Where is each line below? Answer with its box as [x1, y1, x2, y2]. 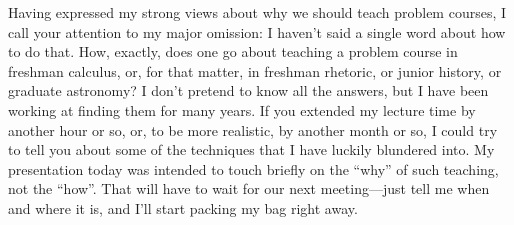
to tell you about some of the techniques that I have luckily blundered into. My [8, 139, 495, 160]
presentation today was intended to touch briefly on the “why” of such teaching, [8, 158, 499, 179]
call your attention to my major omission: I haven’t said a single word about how [8, 21, 506, 42]
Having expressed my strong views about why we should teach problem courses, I [8, 2, 507, 22]
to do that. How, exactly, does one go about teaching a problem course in [8, 41, 458, 62]
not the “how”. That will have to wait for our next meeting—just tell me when [8, 178, 490, 199]
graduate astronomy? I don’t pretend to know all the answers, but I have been [8, 80, 489, 101]
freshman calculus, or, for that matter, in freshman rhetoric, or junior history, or [8, 60, 502, 81]
